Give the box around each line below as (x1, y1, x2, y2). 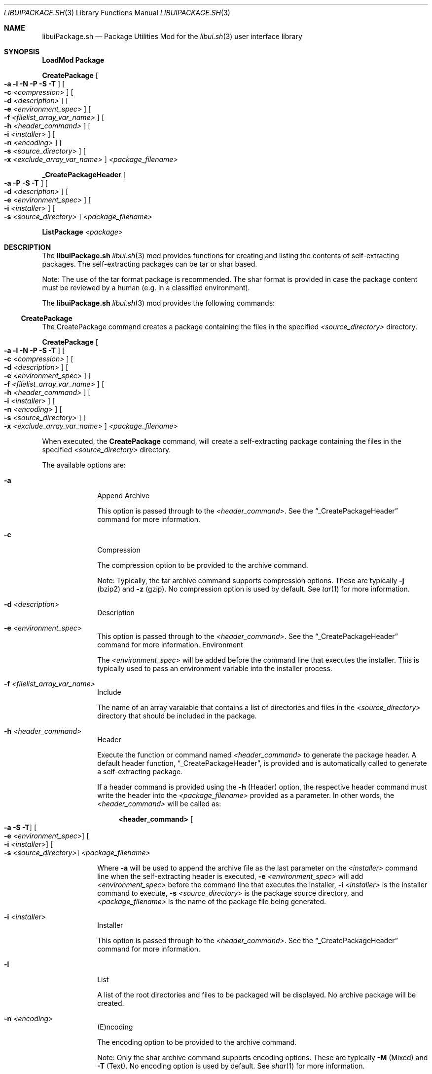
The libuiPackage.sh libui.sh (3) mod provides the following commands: (42, 299, 275, 307)
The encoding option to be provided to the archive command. (97, 1038, 297, 1046)
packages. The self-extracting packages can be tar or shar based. (42, 260, 257, 268)
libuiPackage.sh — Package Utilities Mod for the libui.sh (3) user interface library (42, 32, 302, 40)
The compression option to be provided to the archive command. (97, 561, 308, 569)
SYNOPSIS (4, 47, 40, 56)
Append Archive (97, 491, 150, 500)
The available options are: (42, 461, 126, 469)
